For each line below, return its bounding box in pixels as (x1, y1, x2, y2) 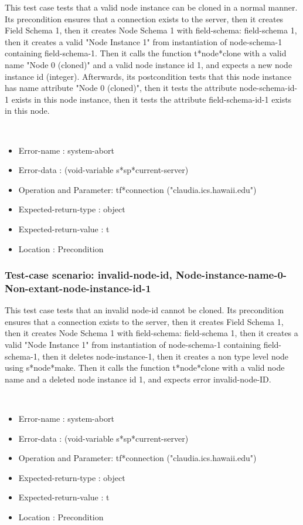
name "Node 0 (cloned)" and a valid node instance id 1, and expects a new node (5, 58, 292, 70)
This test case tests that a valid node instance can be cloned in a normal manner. (5, 1, 298, 13)
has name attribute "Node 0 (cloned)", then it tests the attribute (5, 82, 237, 94)
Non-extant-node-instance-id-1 (5, 280, 151, 295)
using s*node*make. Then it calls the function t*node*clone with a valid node (5, 361, 285, 374)
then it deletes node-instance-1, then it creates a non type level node (42, 350, 289, 362)
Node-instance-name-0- (176, 267, 287, 282)
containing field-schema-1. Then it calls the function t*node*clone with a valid (5, 47, 287, 59)
